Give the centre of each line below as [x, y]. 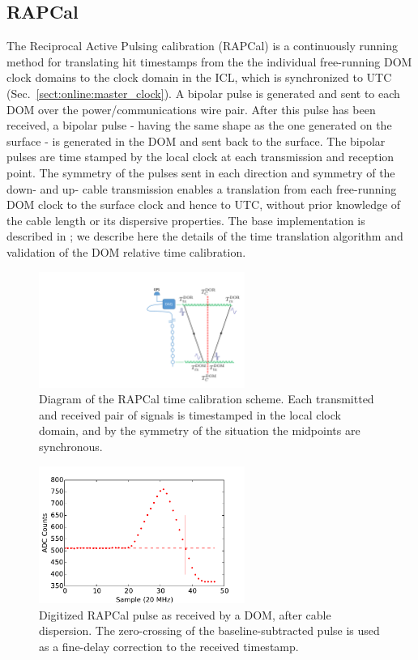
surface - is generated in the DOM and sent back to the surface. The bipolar [196, 141]
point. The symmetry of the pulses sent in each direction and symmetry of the [201, 172]
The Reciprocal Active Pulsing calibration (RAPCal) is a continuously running [202, 46]
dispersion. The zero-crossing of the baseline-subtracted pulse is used [209, 630]
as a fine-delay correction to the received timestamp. [169, 646]
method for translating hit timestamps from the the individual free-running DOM [209, 61]
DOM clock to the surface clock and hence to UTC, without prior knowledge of [204, 204]
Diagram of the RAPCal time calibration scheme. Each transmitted [207, 399]
